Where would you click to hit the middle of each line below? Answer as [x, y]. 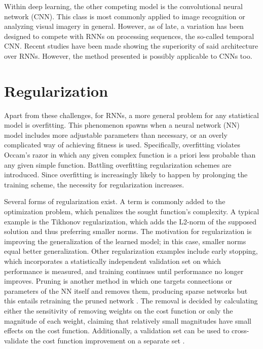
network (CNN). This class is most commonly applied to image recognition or [125, 16]
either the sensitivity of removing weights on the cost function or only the [119, 310]
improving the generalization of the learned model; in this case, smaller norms [125, 241]
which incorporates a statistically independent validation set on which [112, 261]
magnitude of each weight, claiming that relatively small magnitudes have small [128, 320]
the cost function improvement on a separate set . [108, 340]
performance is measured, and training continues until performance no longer [124, 271]
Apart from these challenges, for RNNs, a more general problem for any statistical [131, 115]
